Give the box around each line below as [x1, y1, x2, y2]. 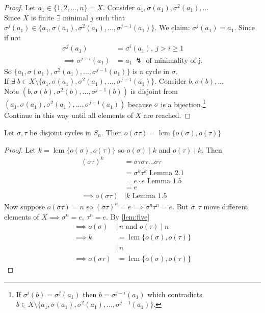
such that [96, 12, 125, 22]
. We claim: [154, 22, 190, 33]
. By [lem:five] [106, 211, 150, 222]
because [128, 99, 152, 109]
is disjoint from [130, 85, 178, 96]
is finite [31, 12, 55, 22]
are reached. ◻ [143, 110, 191, 121]
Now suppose [4, 201, 45, 211]
